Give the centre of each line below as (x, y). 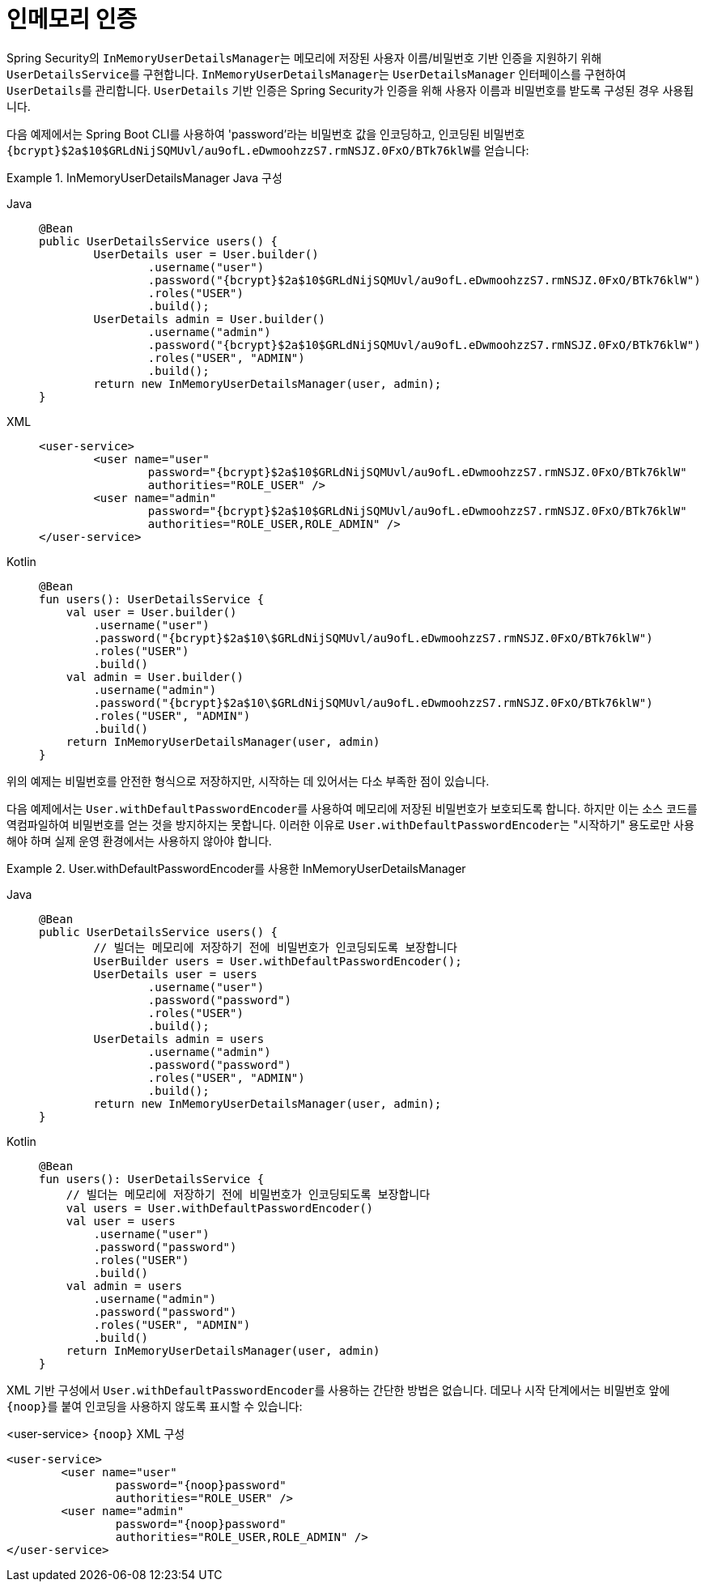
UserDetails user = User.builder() (206, 254)
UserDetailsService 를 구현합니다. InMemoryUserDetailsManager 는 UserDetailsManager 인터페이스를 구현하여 (316, 74)
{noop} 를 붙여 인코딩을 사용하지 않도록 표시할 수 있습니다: (155, 1406)
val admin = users (124, 1286)
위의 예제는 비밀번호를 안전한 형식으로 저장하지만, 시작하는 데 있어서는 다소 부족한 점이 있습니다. (248, 781)
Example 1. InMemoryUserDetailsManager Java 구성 (144, 177)
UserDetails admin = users (179, 1039)
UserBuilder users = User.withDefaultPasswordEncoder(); (278, 961)
